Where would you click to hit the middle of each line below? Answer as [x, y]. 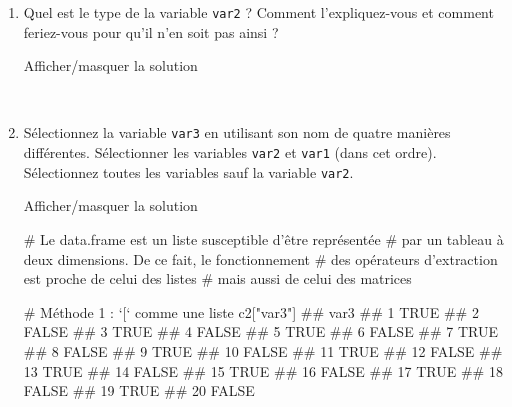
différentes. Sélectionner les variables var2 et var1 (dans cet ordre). [230, 152]
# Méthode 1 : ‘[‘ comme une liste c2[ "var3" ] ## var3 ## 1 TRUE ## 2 [251, 311]
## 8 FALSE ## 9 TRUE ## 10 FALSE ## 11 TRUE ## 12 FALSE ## [263, 350]
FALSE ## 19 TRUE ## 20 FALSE [139, 390]
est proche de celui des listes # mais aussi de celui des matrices [217, 278]
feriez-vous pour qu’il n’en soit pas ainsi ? [151, 31]
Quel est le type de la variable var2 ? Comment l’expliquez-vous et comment [258, 12]
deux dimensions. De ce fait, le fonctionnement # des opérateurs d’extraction [260, 258]
